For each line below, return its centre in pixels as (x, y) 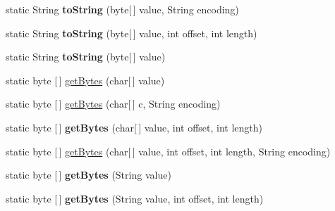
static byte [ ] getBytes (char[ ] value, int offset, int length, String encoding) (168, 151)
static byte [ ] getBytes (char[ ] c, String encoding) (113, 104)
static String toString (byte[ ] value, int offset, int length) (132, 33)
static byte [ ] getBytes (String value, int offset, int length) (135, 198)
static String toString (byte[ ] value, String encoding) (122, 9)
